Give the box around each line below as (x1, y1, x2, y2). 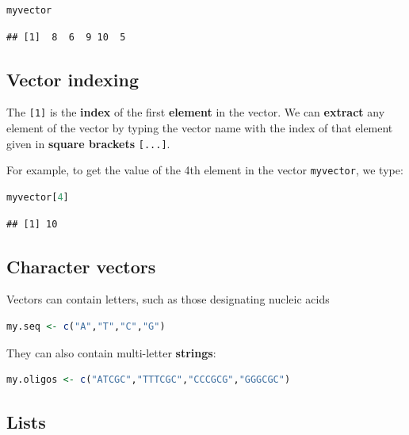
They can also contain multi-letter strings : (6, 344, 216, 361)
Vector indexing (6, 67, 140, 91)
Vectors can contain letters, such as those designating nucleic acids (6, 291, 330, 307)
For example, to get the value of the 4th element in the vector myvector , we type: (6, 162, 403, 178)
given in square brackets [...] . (6, 135, 170, 151)
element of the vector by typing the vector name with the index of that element (6, 120, 393, 136)
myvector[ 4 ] (6, 191, 69, 203)
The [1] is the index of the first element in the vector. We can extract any (6, 104, 385, 120)
